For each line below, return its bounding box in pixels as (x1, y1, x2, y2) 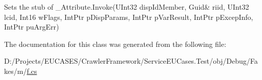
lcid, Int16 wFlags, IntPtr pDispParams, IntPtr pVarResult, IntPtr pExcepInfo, (4, 11, 253, 22)
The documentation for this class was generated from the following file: (4, 38, 226, 49)
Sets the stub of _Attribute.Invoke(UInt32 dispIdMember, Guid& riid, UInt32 (4, 2, 249, 12)
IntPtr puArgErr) (4, 21, 59, 32)
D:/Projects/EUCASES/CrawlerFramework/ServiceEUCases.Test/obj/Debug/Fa (4, 56, 258, 66)
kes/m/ (4, 65, 27, 76)
